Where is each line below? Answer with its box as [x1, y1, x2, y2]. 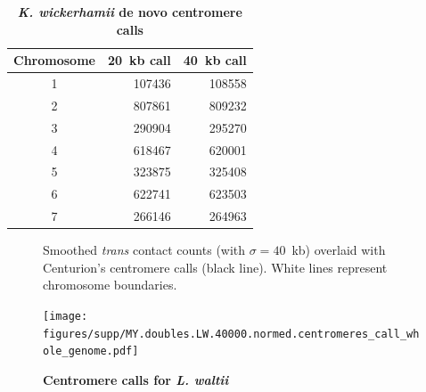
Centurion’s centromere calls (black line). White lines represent [43, 257, 388, 276]
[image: [43, 309, 88, 323]
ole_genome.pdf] [43, 345, 139, 358]
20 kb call [107, 51, 171, 69]
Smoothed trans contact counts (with [43, 241, 246, 259]
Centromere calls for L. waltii [43, 370, 229, 388]
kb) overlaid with [291, 241, 386, 259]
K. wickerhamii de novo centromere [17, 3, 242, 20]
